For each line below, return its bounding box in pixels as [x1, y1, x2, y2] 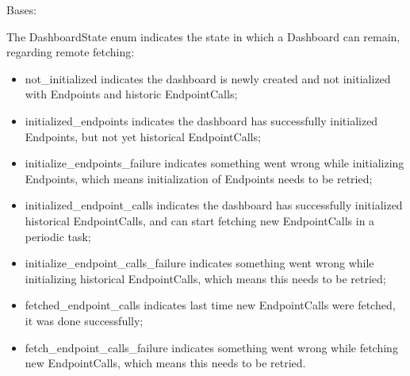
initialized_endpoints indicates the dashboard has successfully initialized [25, 112, 378, 129]
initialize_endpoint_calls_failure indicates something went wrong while [25, 255, 374, 271]
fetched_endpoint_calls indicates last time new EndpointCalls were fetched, [25, 297, 396, 313]
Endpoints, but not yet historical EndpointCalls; [25, 128, 261, 144]
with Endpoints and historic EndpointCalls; [25, 86, 238, 102]
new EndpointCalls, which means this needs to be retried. [25, 355, 306, 371]
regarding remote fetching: [6, 44, 135, 60]
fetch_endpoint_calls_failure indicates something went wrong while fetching [25, 339, 398, 355]
